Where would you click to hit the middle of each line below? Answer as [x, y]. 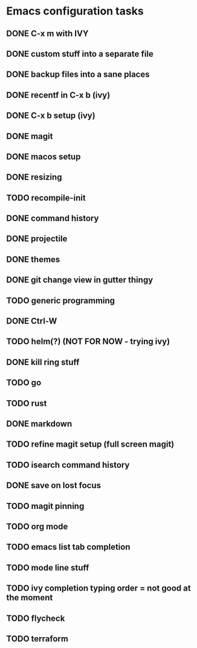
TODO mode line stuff [48, 567]
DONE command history [53, 219]
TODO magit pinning [45, 506]
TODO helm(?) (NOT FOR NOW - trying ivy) [88, 342]
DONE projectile [37, 239]
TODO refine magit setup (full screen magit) [90, 445]
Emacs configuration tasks [75, 11]
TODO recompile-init [46, 198]
